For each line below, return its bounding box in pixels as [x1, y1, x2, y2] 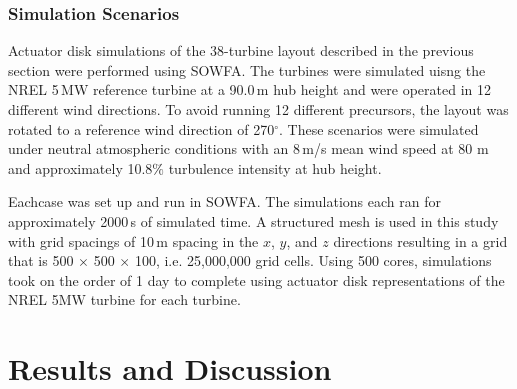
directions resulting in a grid [333, 230, 508, 251]
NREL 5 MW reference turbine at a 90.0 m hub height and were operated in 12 [8, 79, 492, 100]
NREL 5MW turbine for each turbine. [8, 289, 241, 310]
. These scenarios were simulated [278, 118, 479, 139]
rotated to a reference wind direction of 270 [8, 118, 275, 139]
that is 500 [8, 250, 74, 271]
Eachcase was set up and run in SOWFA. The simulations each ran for [8, 191, 441, 212]
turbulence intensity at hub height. [168, 157, 382, 178]
